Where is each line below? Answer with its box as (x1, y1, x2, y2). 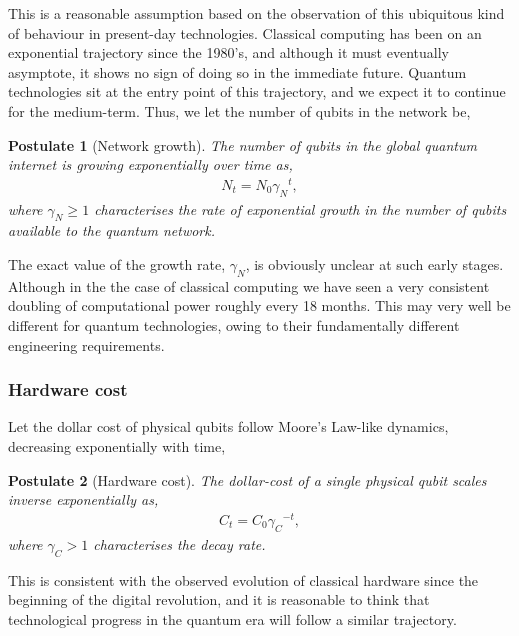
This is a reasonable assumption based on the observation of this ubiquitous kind (8, 3, 505, 23)
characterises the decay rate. (93, 533, 266, 554)
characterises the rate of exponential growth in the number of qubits (94, 198, 507, 219)
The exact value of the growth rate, (8, 254, 226, 275)
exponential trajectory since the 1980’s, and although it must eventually (8, 42, 449, 63)
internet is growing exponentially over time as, (8, 154, 293, 175)
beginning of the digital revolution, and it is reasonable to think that (8, 589, 430, 610)
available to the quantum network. (8, 220, 215, 241)
